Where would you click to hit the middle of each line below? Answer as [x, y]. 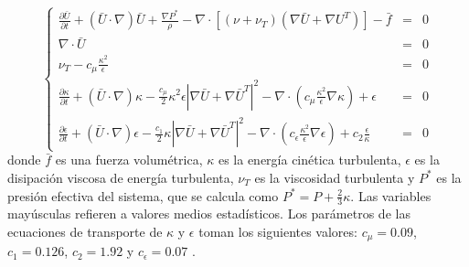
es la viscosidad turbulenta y [335, 177]
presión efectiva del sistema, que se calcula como [143, 195]
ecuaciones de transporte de [85, 231]
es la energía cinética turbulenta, [309, 160]
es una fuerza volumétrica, [129, 160]
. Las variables [391, 195]
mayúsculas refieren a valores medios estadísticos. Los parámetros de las [209, 214]
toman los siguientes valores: [278, 231]
